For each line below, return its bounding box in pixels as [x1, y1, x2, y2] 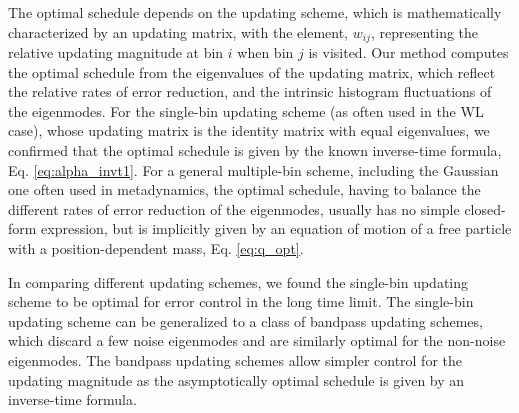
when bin [237, 42, 294, 63]
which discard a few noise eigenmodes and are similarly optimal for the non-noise [8, 330, 506, 351]
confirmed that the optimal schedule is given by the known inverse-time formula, [8, 140, 502, 161]
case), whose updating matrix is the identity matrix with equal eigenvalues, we [8, 120, 490, 141]
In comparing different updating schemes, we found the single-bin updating [8, 271, 469, 292]
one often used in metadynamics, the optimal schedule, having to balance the [8, 179, 481, 200]
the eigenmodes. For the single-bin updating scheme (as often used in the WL [8, 100, 484, 121]
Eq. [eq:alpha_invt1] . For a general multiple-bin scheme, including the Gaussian [8, 159, 499, 180]
